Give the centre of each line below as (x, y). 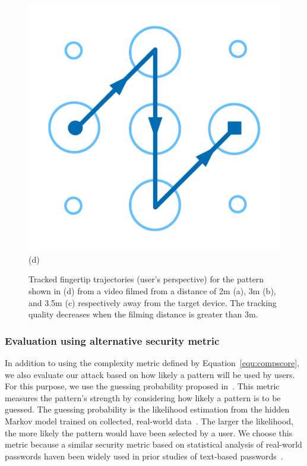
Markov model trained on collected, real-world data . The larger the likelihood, (149, 421)
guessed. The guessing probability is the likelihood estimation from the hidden (147, 409)
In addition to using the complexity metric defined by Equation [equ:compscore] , (152, 363)
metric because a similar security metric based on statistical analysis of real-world (153, 444)
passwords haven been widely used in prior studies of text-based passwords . (144, 456)
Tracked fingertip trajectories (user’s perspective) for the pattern (146, 279)
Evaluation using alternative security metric (112, 340)
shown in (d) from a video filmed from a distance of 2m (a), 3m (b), (152, 291)
